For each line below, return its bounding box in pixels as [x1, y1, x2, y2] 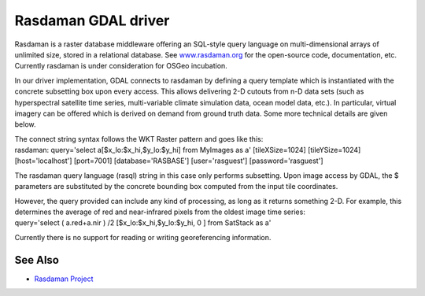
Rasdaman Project [34, 274, 94, 283]
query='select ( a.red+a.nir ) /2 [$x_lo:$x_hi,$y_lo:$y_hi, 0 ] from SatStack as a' [14, 218, 272, 228]
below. [14, 120, 36, 129]
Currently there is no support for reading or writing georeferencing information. [14, 232, 272, 242]
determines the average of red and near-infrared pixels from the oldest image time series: [14, 207, 306, 216]
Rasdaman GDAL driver [14, 12, 170, 29]
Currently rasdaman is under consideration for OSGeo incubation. [14, 61, 227, 71]
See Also [14, 253, 59, 267]
